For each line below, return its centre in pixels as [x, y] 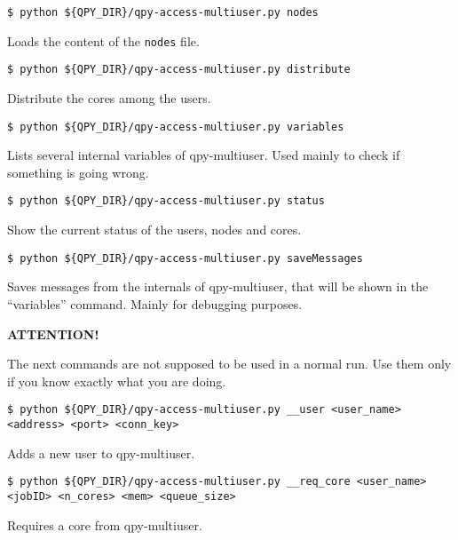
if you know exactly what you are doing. [117, 381]
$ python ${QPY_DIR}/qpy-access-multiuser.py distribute [179, 70]
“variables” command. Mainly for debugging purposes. [155, 303]
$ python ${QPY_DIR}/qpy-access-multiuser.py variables [176, 127]
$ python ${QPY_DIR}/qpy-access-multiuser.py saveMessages [185, 258]
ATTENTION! [53, 334]
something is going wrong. [78, 172]
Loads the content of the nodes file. [103, 40]
